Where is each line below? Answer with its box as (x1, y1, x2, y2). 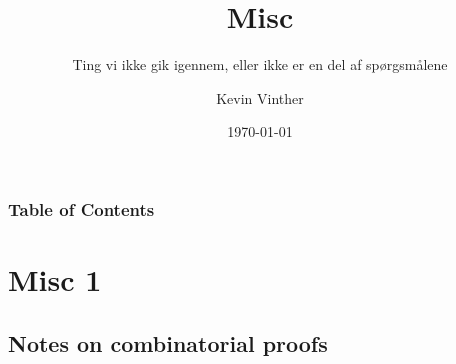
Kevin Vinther (216, 87, 304, 108)
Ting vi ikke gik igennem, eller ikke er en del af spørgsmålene (72, 54, 448, 75)
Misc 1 (8, 259, 102, 300)
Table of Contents (8, 196, 155, 221)
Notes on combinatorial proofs (8, 327, 328, 358)
